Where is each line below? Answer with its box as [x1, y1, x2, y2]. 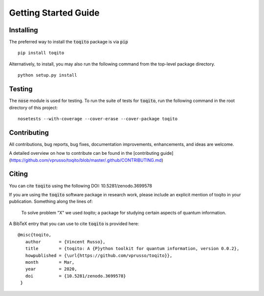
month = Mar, [25, 259, 75, 265]
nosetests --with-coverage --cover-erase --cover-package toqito [18, 116, 178, 122]
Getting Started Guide [9, 7, 100, 18]
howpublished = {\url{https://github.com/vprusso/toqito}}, [25, 253, 173, 258]
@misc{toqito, [18, 232, 51, 238]
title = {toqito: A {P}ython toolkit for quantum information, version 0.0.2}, [25, 246, 240, 252]
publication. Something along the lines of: [9, 198, 93, 205]
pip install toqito [18, 50, 65, 56]
